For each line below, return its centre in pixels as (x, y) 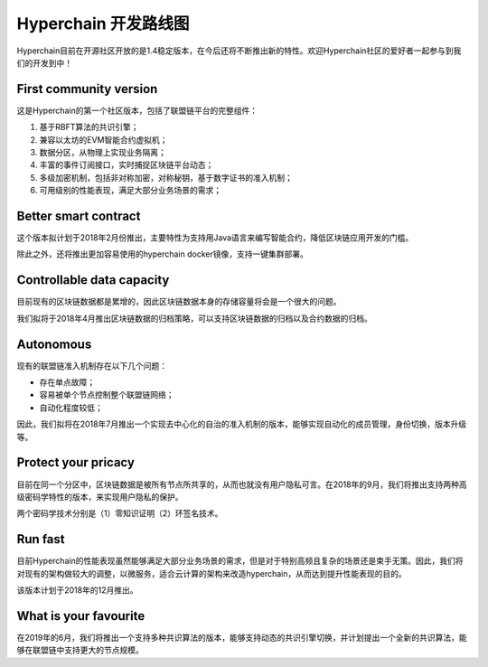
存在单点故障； (67, 382)
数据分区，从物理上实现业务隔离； (103, 153)
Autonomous (54, 344)
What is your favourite (81, 616)
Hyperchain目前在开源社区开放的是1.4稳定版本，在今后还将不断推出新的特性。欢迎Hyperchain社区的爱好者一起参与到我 (239, 51)
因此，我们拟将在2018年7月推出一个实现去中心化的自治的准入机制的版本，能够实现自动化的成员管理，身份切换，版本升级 (242, 424)
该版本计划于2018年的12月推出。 (77, 590)
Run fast (41, 539)
